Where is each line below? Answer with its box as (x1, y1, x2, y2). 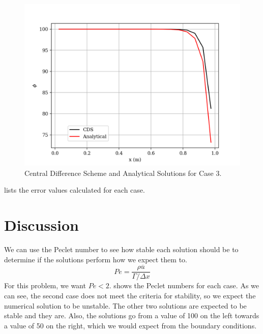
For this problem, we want (4, 280, 86, 291)
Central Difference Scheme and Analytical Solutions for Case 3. (24, 167, 222, 178)
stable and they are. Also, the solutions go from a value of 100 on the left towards (4, 310, 259, 321)
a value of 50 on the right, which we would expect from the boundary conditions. (4, 320, 257, 330)
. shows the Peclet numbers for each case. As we (109, 280, 259, 291)
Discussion (4, 214, 79, 235)
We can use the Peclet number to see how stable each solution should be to (4, 244, 239, 254)
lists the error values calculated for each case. (4, 185, 145, 195)
